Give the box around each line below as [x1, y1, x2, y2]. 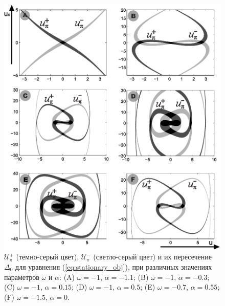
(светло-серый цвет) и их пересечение [93, 251, 212, 262]
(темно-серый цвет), [16, 251, 79, 262]
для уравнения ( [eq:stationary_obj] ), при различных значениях [15, 261, 212, 272]
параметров [4, 271, 39, 282]
